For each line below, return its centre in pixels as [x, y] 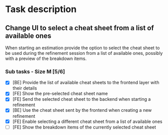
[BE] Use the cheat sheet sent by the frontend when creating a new [82, 110]
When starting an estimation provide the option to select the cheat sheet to [82, 48]
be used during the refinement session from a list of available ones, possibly [84, 53]
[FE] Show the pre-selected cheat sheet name [60, 94]
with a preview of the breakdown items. [46, 58]
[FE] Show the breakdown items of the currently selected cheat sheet [84, 127]
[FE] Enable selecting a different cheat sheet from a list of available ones [87, 121]
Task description [41, 9]
